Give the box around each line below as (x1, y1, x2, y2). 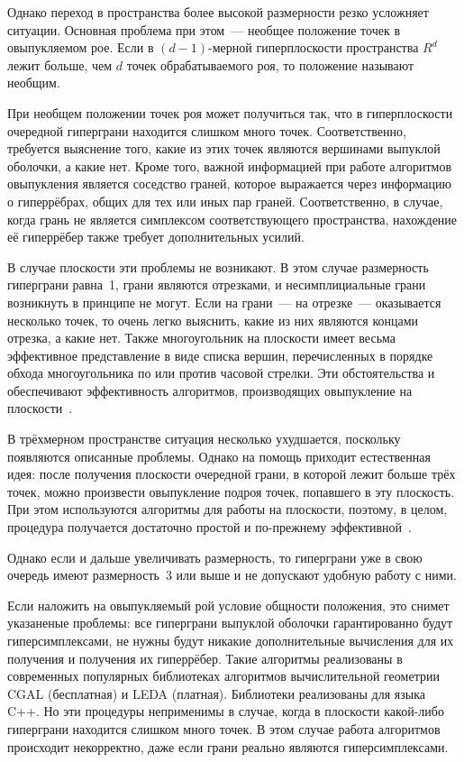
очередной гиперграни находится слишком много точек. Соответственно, (7, 121, 406, 140)
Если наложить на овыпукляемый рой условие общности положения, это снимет (7, 595, 450, 614)
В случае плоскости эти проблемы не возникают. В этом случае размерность (7, 257, 429, 276)
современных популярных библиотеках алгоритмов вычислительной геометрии (7, 666, 440, 685)
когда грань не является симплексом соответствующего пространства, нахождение (7, 209, 458, 228)
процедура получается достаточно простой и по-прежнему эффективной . (7, 518, 412, 537)
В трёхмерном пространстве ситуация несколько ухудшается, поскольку (7, 429, 401, 448)
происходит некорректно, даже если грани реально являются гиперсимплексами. (7, 737, 449, 756)
